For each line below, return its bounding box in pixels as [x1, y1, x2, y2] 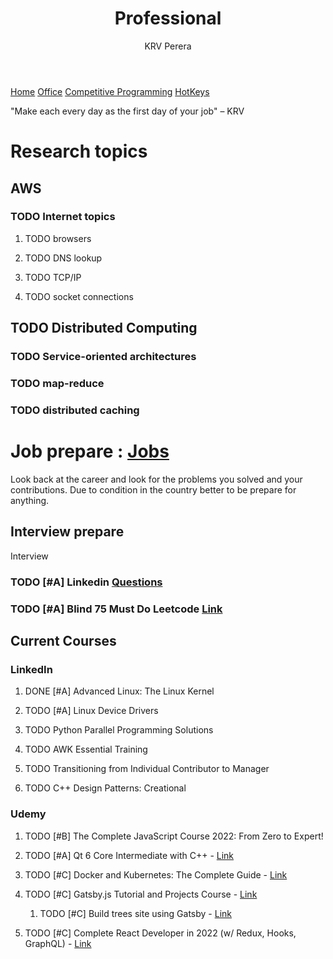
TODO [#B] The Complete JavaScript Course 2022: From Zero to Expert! [24, 830, 324, 842]
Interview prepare [10, 523, 125, 541]
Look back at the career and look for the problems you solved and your [10, 473, 303, 485]
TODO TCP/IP [24, 271, 82, 283]
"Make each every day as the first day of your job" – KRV [10, 105, 245, 117]
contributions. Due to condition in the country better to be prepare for [10, 483, 297, 496]
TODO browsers [24, 232, 92, 244]
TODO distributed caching [10, 403, 140, 417]
